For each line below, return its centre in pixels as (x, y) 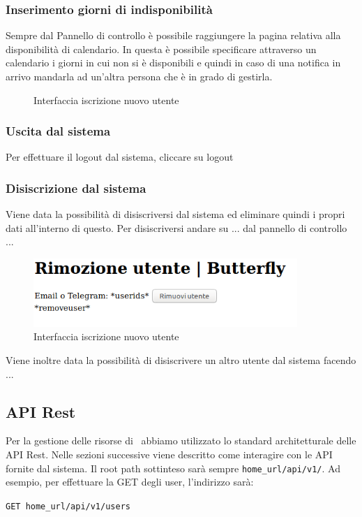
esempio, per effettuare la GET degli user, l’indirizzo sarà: (130, 482)
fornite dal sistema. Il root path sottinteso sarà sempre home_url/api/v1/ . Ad (173, 468)
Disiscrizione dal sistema (76, 188)
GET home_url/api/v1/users (68, 506)
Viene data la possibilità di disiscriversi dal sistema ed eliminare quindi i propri (175, 214)
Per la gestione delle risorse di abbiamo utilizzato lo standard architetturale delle (181, 440)
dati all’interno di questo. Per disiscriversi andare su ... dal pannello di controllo (176, 227)
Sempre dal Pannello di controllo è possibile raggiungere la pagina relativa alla (173, 35)
